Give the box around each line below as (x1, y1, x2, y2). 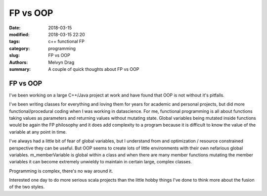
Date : (9, 25, 21, 31)
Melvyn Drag (48, 59, 75, 65)
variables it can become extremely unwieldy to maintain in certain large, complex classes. (9, 159, 192, 165)
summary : (9, 66, 31, 72)
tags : (9, 39, 20, 45)
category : (9, 45, 30, 51)
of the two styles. (9, 184, 44, 190)
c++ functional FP (48, 39, 85, 45)
